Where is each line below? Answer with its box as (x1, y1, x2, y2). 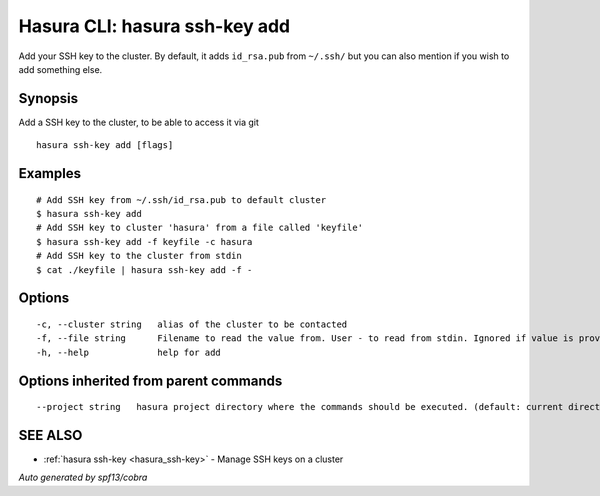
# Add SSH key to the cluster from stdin (36, 250, 242, 262)
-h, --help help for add (36, 346, 222, 358)
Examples (18, 165, 82, 182)
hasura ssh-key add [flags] (36, 140, 174, 151)
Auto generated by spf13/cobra (18, 471, 148, 484)
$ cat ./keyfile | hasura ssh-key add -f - (36, 264, 253, 275)
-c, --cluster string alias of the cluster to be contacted (36, 319, 348, 330)
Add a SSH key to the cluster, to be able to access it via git (18, 116, 260, 128)
